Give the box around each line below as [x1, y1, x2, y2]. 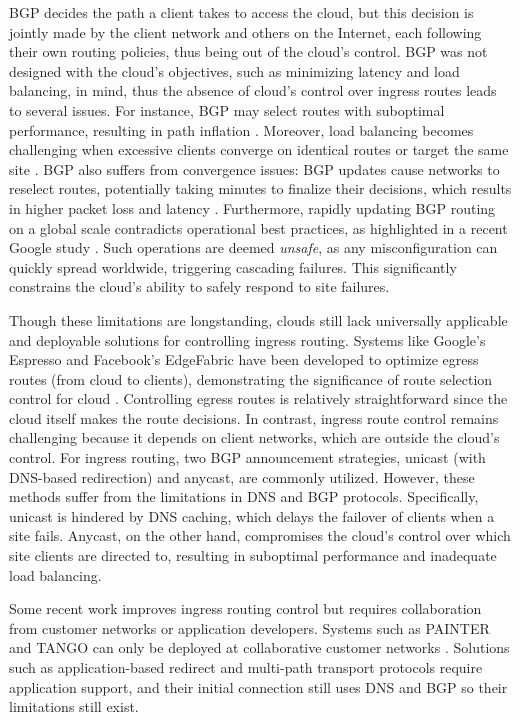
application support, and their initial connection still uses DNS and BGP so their [9, 676, 508, 697]
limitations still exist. [9, 696, 139, 717]
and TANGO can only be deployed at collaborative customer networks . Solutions [9, 637, 510, 658]
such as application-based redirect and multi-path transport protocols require [9, 657, 483, 677]
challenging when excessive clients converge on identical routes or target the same [9, 139, 509, 160]
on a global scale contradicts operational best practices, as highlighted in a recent [9, 217, 508, 238]
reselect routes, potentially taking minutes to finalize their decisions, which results [9, 178, 512, 199]
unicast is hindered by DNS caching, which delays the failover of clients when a [9, 505, 495, 526]
